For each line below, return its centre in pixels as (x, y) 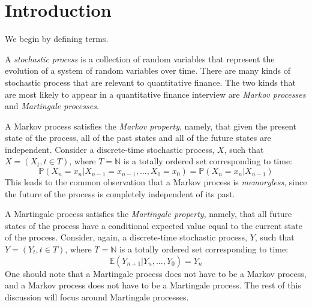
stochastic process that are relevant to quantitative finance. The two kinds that (151, 82)
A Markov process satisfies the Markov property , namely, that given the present (151, 126)
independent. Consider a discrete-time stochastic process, (110, 149)
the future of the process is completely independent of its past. (120, 193)
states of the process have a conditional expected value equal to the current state (154, 225)
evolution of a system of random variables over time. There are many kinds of (148, 70)
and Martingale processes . (52, 106)
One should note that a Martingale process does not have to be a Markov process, (156, 273)
